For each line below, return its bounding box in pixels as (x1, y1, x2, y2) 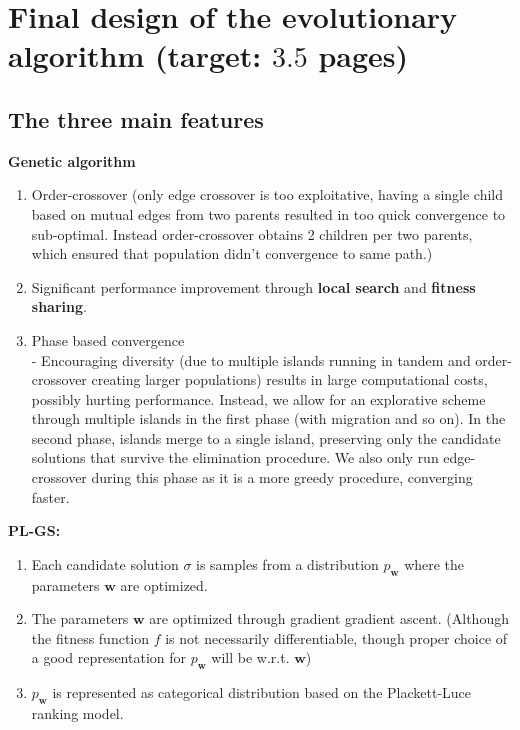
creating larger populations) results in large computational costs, (91, 369, 488, 390)
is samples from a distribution (196, 553, 379, 574)
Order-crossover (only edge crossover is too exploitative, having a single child (31, 184, 504, 205)
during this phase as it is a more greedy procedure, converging (91, 467, 473, 488)
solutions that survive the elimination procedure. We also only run (31, 447, 439, 468)
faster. (31, 486, 70, 507)
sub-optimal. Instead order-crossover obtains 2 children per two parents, (31, 223, 473, 244)
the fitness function (31, 627, 150, 648)
